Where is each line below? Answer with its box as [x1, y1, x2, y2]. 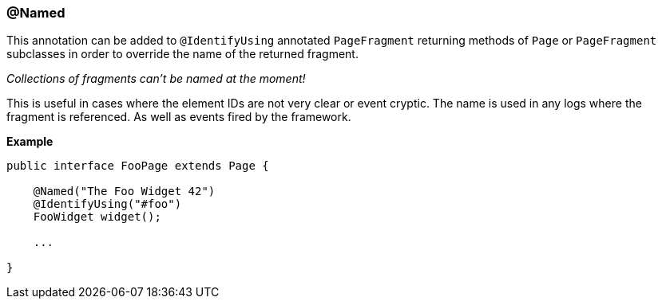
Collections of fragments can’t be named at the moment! [6, 72, 306, 86]
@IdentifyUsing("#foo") [33, 197, 182, 211]
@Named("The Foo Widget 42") [33, 185, 216, 198]
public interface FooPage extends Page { [6, 159, 269, 173]
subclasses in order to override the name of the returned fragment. [6, 47, 359, 61]
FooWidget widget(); [33, 210, 161, 224]
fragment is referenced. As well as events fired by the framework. [6, 110, 351, 124]
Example [6, 135, 54, 149]
